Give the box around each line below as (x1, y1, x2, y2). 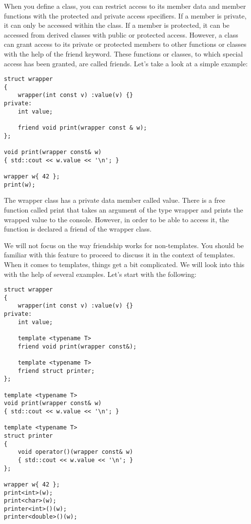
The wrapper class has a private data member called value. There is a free (4, 195, 225, 205)
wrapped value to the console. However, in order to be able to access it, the (4, 214, 229, 224)
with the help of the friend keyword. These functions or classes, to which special (4, 48, 243, 58)
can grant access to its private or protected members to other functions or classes (4, 39, 247, 49)
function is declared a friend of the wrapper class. (4, 224, 152, 234)
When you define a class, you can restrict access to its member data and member (4, 1, 246, 11)
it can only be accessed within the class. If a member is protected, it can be (4, 20, 230, 30)
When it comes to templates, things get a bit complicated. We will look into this (4, 259, 245, 269)
